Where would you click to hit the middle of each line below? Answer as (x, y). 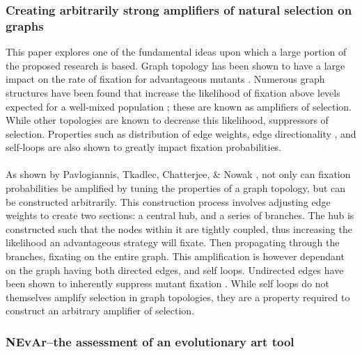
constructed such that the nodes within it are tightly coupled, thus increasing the (179, 228)
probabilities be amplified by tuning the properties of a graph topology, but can (176, 188)
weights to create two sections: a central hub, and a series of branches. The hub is (180, 215)
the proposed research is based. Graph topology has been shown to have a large (175, 65)
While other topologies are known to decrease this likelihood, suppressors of (167, 120)
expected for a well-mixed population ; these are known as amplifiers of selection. (179, 106)
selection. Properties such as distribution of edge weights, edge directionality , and (181, 133)
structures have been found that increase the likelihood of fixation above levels (173, 92)
